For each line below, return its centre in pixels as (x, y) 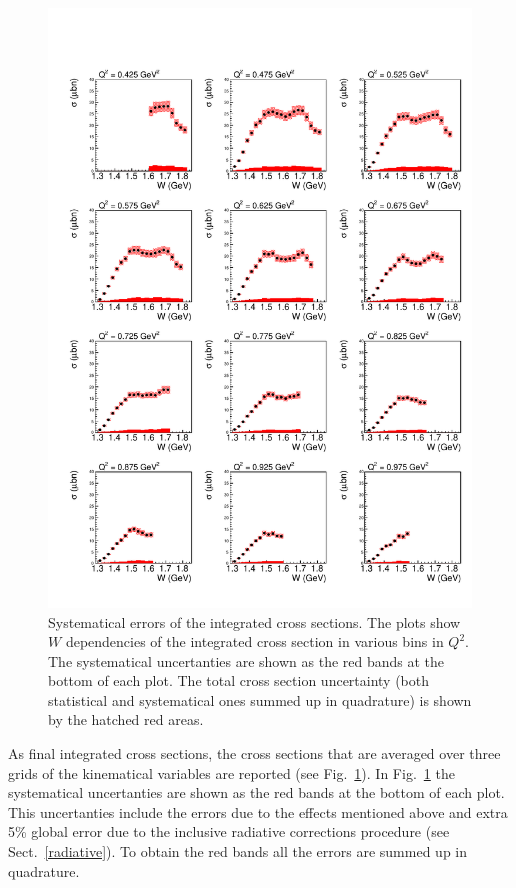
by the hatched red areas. (126, 719)
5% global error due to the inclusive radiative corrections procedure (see (229, 831)
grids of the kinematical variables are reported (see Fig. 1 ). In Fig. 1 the (231, 772)
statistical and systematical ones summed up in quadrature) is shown (260, 699)
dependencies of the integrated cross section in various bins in (254, 641)
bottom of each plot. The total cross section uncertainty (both (239, 680)
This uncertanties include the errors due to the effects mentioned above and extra (258, 811)
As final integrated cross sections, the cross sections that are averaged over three (254, 753)
